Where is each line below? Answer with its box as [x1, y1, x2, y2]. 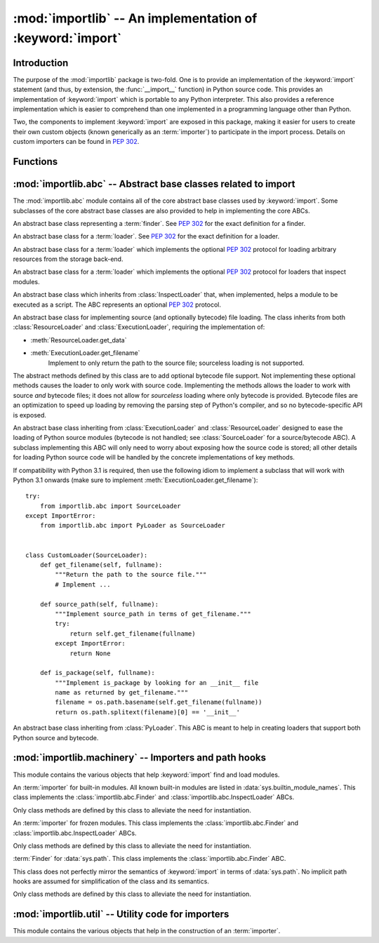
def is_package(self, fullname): [39, 669, 156, 677]
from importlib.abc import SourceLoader [39, 502, 182, 510]
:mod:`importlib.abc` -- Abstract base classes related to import [13, 178, 295, 190]
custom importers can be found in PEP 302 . [13, 138, 140, 146]
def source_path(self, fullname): [39, 600, 159, 608]
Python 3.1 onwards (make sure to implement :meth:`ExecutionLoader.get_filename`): [13, 476, 258, 484]
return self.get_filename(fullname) [69, 629, 196, 638]
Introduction [13, 57, 69, 69]
